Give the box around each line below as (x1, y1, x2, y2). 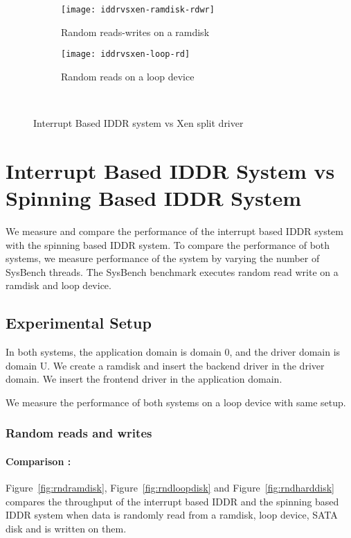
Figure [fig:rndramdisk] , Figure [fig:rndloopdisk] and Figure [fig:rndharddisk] (6, 480, 334, 495)
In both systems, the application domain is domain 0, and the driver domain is (6, 345, 341, 359)
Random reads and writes (6, 424, 152, 442)
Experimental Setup (6, 312, 152, 333)
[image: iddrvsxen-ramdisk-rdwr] (61, 5, 215, 15)
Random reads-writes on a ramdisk (61, 24, 210, 39)
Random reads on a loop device (61, 69, 195, 83)
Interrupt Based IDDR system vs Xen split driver (33, 116, 244, 130)
